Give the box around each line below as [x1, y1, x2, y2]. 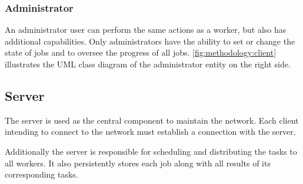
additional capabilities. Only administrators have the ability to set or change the [5, 35, 295, 47]
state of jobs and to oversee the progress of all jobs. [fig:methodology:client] [5, 46, 277, 59]
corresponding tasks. [5, 168, 78, 180]
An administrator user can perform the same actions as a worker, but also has [5, 23, 287, 36]
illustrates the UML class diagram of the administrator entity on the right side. [5, 58, 291, 70]
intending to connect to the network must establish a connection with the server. [5, 125, 296, 138]
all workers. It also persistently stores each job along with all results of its [5, 156, 271, 169]
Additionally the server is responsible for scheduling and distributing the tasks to [5, 145, 297, 157]
